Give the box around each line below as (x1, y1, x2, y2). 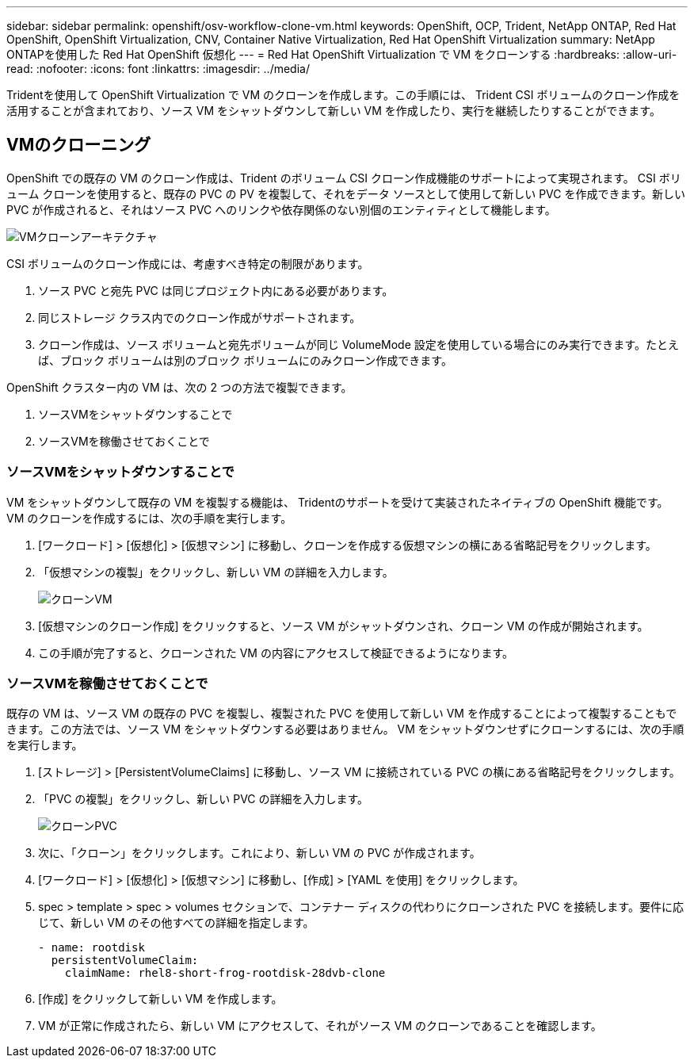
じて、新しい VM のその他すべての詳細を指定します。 (38, 916, 315, 930)
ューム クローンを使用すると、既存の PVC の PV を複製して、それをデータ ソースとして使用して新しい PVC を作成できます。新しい (6, 186, 686, 201)
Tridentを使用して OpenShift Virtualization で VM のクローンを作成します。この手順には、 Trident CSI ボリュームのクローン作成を (6, 88, 681, 101)
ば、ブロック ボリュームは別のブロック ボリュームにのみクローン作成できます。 (38, 353, 452, 367)
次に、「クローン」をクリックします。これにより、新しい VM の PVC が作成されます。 (38, 846, 481, 860)
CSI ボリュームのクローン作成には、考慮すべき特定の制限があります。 (6, 256, 369, 270)
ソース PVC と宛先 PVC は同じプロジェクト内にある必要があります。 (38, 283, 394, 297)
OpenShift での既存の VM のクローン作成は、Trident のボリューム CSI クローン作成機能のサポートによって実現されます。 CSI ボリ (6, 170, 681, 185)
